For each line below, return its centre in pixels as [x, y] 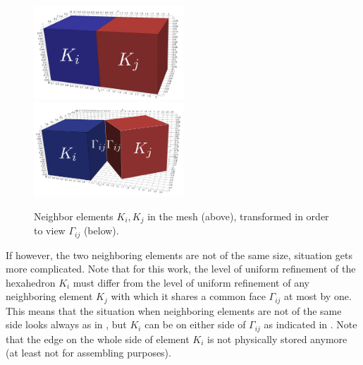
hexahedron [31, 282]
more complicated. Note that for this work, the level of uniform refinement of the [181, 269]
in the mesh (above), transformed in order [238, 216]
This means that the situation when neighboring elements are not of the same [174, 310]
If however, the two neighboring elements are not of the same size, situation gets [179, 255]
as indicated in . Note [310, 324]
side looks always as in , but [66, 324]
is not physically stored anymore [277, 339]
